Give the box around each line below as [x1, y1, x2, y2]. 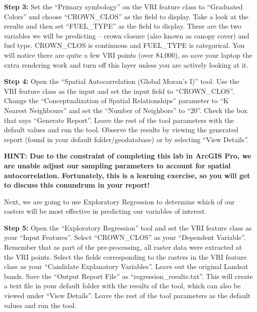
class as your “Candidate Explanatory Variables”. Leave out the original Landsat [4, 261, 249, 272]
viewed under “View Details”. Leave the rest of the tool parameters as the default [4, 290, 251, 301]
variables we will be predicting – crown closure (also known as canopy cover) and [4, 30, 250, 40]
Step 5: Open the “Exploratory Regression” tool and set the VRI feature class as [4, 222, 252, 233]
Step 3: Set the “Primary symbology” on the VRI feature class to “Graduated [4, 1, 243, 11]
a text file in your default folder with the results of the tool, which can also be [4, 280, 241, 291]
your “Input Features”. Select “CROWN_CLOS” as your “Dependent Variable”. [4, 232, 246, 242]
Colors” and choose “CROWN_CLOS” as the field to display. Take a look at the [4, 11, 249, 21]
